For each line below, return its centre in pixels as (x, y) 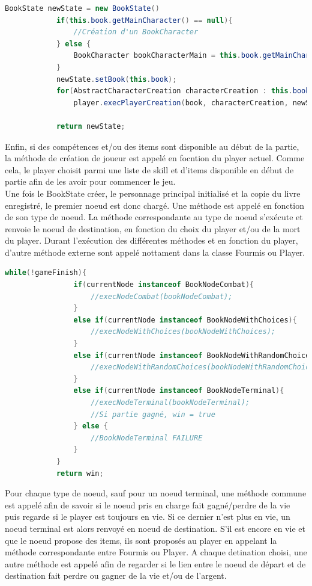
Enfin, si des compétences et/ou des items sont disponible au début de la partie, (152, 146)
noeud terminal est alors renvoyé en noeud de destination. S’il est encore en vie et (155, 528)
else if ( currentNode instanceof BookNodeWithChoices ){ (185, 320)
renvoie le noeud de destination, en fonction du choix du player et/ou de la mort (153, 228)
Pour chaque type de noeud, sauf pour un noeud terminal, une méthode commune (156, 493)
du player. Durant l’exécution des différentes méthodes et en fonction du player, (151, 240)
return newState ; (91, 126)
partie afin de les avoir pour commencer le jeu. (90, 181)
